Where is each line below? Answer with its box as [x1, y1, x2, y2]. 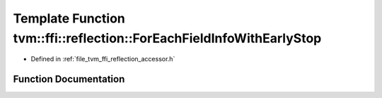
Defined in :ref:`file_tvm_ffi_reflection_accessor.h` [30, 55, 175, 63]
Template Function [13, 11, 125, 26]
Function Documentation [13, 73, 125, 85]
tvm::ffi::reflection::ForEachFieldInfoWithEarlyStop [13, 30, 322, 46]
